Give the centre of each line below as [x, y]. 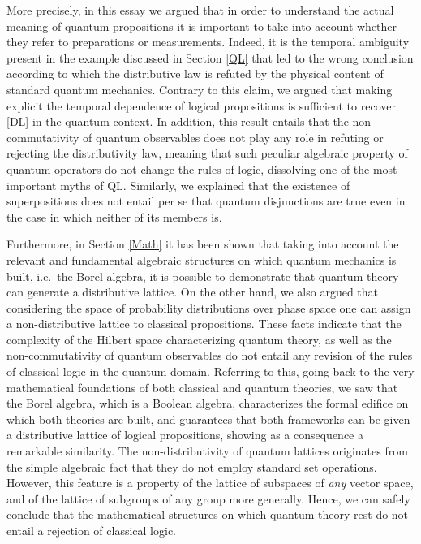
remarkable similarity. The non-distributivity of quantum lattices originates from [207, 451]
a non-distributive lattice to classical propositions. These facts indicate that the [204, 324]
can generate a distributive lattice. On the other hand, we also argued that [193, 292]
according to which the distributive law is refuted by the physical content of [195, 73]
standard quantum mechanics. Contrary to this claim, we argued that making [200, 89]
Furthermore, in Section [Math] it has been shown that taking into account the [203, 244]
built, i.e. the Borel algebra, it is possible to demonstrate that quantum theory [203, 276]
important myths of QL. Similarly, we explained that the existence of [178, 185]
